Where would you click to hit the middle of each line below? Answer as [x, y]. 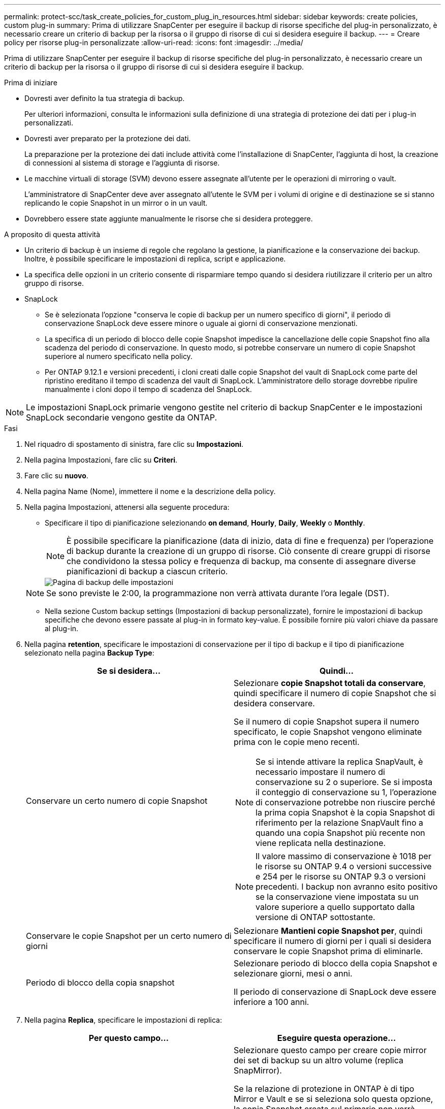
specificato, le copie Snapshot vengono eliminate [328, 732]
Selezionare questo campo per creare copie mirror [330, 1050]
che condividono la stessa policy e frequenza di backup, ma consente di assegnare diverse [241, 561]
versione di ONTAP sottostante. [315, 917]
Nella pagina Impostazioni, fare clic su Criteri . [101, 460]
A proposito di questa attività [52, 234]
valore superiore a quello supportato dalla [335, 907]
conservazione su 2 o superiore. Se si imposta [344, 782]
